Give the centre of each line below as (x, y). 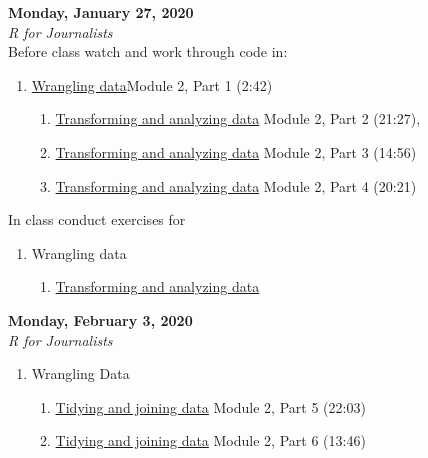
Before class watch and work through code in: (148, 51)
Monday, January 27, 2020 (101, 12)
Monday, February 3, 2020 (100, 319)
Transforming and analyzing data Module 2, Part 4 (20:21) (236, 185)
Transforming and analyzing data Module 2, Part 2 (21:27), (238, 118)
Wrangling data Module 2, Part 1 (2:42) (152, 84)
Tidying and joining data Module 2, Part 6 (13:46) (210, 440)
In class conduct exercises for (97, 219)
